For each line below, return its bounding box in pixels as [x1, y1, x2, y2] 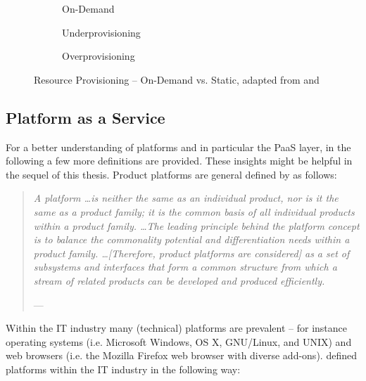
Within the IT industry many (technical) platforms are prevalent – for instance [6, 321, 348, 335]
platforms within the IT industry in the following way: [6, 361, 241, 376]
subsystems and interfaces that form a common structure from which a [33, 259, 337, 274]
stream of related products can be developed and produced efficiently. [33, 273, 325, 288]
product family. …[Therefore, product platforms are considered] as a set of [33, 245, 350, 260]
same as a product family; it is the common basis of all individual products [33, 204, 355, 219]
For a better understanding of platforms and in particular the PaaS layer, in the [6, 139, 351, 154]
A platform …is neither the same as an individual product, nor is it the [33, 190, 339, 205]
